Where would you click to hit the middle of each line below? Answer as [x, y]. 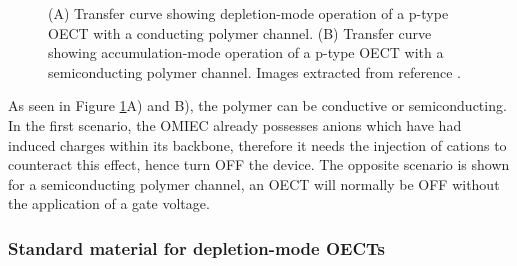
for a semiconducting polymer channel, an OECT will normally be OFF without [254, 183]
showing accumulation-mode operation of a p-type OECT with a [246, 52]
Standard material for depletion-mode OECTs [196, 247]
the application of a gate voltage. [109, 203]
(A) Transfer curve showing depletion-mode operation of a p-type [248, 13]
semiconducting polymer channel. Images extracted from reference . [254, 71]
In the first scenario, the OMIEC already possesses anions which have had [235, 124]
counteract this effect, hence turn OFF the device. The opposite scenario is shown [259, 164]
